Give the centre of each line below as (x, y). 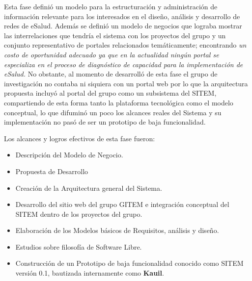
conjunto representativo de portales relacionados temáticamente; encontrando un (125, 45)
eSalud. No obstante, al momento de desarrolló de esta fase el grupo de (111, 74)
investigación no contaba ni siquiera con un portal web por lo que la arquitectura (126, 83)
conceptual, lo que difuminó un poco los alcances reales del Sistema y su (113, 112)
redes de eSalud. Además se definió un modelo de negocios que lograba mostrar (123, 26)
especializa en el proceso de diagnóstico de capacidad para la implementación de (124, 64)
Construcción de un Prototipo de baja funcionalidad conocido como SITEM (129, 263)
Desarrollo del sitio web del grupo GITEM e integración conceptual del (122, 204)
